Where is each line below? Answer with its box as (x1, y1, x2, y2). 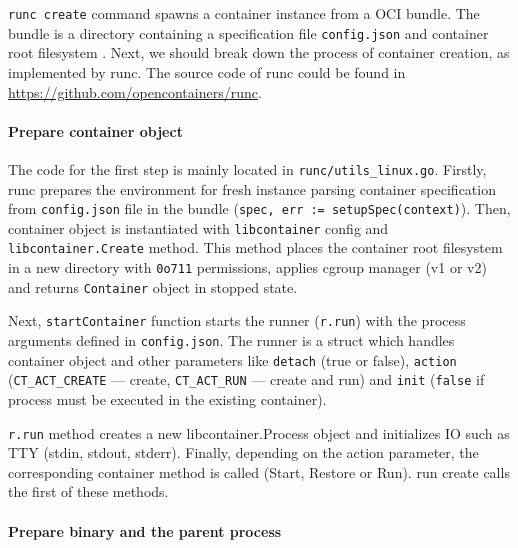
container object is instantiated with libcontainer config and (8, 217, 389, 238)
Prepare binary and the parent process (8, 520, 282, 541)
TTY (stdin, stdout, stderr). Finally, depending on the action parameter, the (8, 442, 479, 463)
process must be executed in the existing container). (8, 389, 327, 410)
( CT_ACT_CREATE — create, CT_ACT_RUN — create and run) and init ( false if (8, 369, 485, 390)
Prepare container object (8, 120, 183, 141)
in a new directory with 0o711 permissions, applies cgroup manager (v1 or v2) (8, 257, 487, 278)
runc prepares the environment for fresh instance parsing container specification (8, 178, 496, 199)
